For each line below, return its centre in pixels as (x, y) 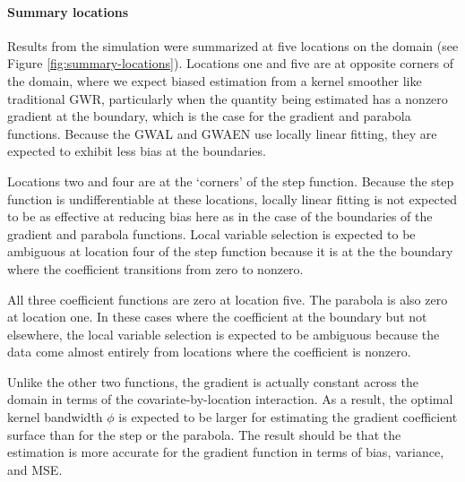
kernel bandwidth (55, 417)
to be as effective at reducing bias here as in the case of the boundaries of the (220, 216)
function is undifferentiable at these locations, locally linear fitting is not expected (232, 198)
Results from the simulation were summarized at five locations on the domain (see (233, 45)
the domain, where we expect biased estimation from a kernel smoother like (215, 80)
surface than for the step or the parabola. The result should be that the (204, 434)
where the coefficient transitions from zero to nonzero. (155, 268)
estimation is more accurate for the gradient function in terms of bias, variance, (226, 452)
